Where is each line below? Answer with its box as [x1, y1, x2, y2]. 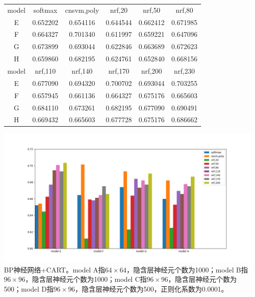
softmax [33, 4, 57, 15]
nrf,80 [176, 4, 193, 15]
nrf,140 [72, 65, 93, 76]
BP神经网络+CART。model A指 [4, 264, 105, 274]
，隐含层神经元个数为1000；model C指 [25, 274, 147, 284]
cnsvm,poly [65, 4, 99, 15]
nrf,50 [143, 4, 160, 15]
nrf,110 [35, 65, 56, 76]
